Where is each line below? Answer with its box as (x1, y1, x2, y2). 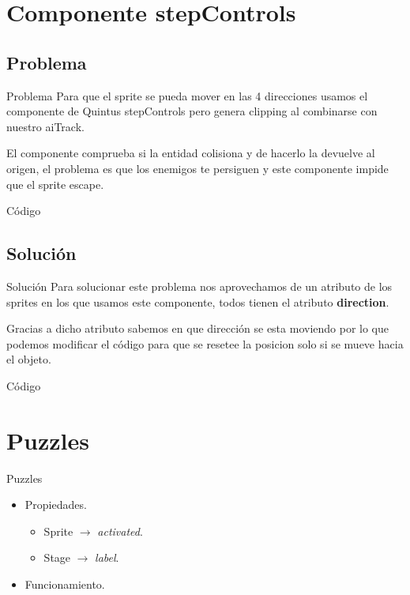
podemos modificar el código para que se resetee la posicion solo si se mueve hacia (6, 335, 404, 352)
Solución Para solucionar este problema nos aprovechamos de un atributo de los (6, 277, 393, 294)
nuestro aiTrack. (6, 118, 85, 134)
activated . (97, 522, 143, 539)
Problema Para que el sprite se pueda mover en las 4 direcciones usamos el (6, 87, 368, 104)
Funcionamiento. (24, 576, 105, 592)
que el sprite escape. (6, 175, 104, 192)
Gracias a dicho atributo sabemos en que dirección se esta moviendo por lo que (6, 320, 389, 337)
